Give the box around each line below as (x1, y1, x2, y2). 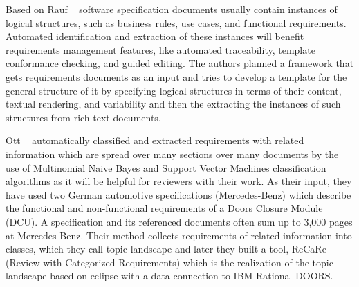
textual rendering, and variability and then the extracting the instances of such (6, 97, 341, 111)
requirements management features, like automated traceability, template (6, 42, 315, 57)
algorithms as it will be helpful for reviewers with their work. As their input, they (6, 174, 352, 188)
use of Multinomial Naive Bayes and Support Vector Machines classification (6, 160, 326, 175)
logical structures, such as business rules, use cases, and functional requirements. (6, 15, 347, 30)
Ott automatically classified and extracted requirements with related (6, 133, 304, 148)
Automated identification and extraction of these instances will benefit (6, 29, 304, 43)
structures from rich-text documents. (6, 110, 161, 124)
